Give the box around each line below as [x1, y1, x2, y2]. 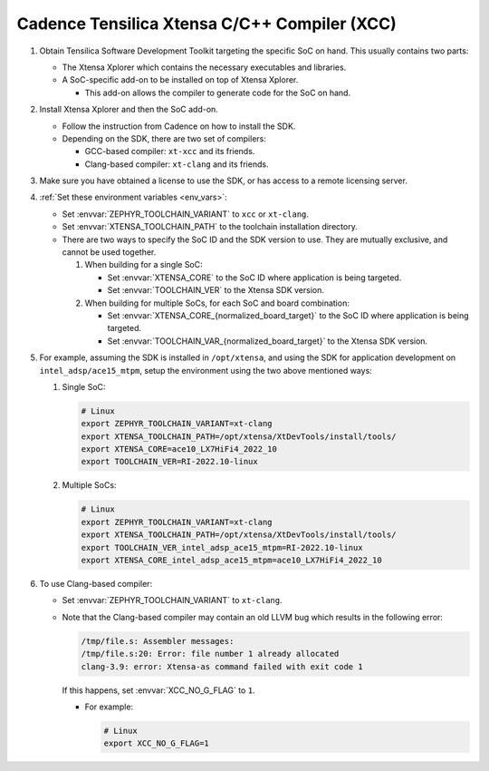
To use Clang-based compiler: [39, 578, 153, 589]
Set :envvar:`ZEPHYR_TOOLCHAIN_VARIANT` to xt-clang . [62, 595, 283, 606]
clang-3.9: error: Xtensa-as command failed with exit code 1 [81, 661, 363, 671]
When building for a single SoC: [84, 259, 203, 270]
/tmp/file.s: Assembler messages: [81, 636, 235, 646]
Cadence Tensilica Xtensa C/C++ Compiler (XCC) [16, 14, 398, 34]
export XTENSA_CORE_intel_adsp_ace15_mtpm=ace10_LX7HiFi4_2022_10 [81, 555, 382, 565]
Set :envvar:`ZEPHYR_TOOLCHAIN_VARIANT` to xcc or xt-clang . [62, 209, 310, 220]
